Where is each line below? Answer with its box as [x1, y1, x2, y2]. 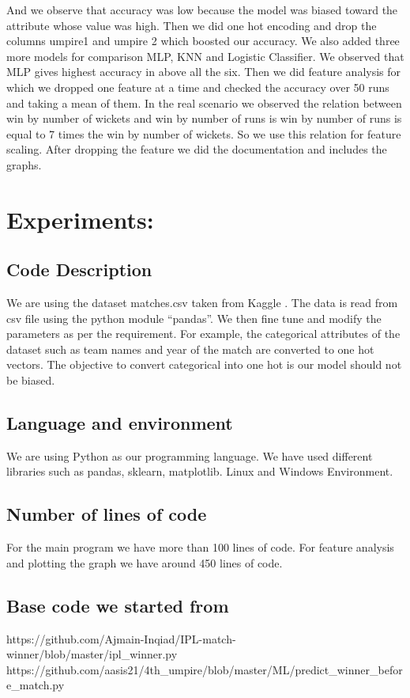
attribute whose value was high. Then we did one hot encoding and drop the [6, 17, 377, 33]
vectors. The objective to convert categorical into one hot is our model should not [6, 356, 402, 373]
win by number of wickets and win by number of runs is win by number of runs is [6, 110, 402, 127]
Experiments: [6, 203, 154, 235]
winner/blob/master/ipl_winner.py [6, 646, 178, 662]
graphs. [6, 156, 42, 173]
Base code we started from [6, 593, 229, 617]
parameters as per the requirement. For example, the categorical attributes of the [6, 325, 401, 342]
